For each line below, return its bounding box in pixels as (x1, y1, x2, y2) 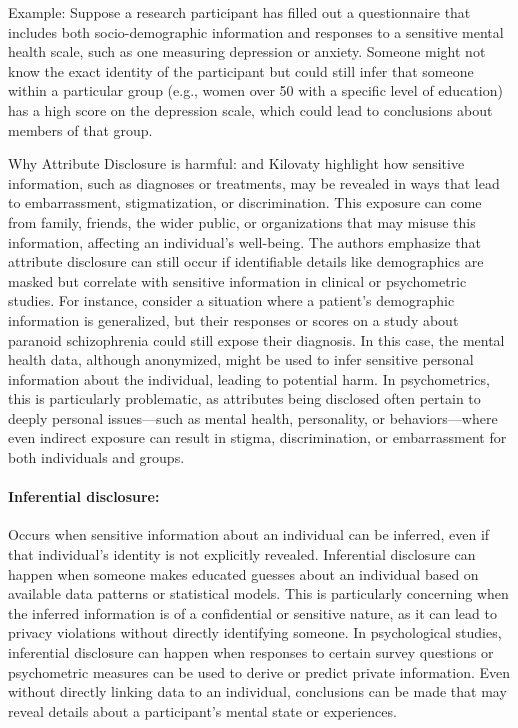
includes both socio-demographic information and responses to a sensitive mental (8, 21, 504, 42)
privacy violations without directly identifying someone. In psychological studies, (8, 622, 502, 643)
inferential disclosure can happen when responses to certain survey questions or (8, 642, 494, 663)
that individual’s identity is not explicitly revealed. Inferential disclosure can (8, 544, 476, 565)
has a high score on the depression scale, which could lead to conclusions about (8, 99, 493, 120)
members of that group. (8, 119, 153, 140)
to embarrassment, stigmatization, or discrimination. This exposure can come (8, 192, 482, 213)
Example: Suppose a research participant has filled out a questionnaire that (8, 2, 471, 22)
